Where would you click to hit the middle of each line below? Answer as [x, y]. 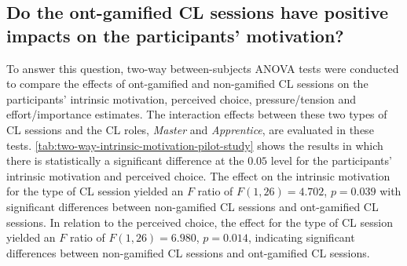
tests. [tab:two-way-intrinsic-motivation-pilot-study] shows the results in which [195, 145]
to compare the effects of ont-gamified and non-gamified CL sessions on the [187, 84]
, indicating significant [301, 237]
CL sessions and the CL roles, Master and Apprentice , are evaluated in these [190, 129]
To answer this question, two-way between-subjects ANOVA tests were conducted [203, 68]
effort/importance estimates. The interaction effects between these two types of [197, 114]
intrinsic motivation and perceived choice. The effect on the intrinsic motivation [198, 175]
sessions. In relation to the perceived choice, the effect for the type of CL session [200, 222]
